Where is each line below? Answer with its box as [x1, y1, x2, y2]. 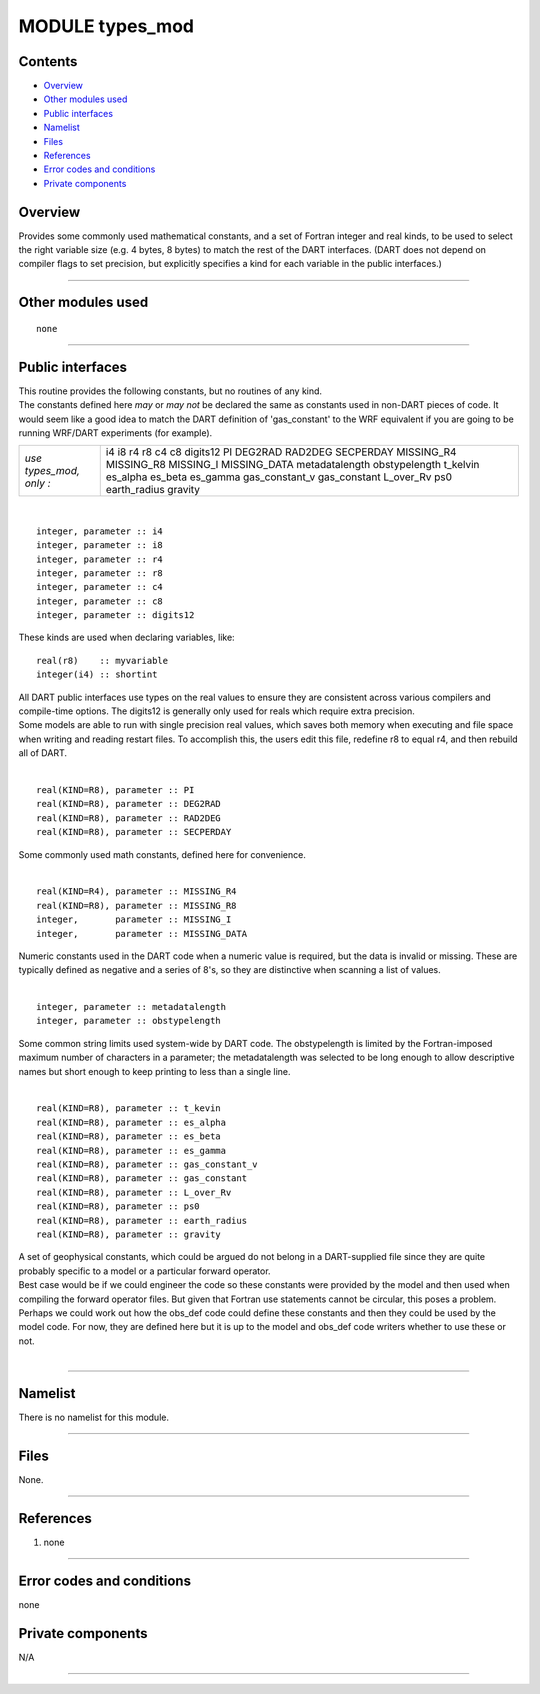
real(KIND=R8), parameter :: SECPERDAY [36, 826, 232, 838]
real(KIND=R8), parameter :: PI [36, 785, 195, 795]
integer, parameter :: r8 [36, 567, 164, 579]
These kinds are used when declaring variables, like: [18, 631, 235, 644]
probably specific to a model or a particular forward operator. [18, 1265, 271, 1277]
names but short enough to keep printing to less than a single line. [18, 1065, 291, 1077]
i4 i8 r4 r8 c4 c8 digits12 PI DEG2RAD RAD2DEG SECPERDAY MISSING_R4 [105, 445, 457, 459]
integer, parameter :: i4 [36, 525, 164, 537]
